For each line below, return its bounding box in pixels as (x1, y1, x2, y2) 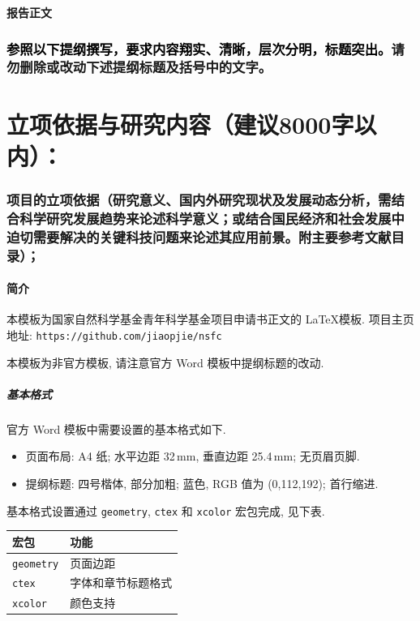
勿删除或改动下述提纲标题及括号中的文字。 (6, 57, 272, 77)
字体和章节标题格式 (70, 574, 173, 591)
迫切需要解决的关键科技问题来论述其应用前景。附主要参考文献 (6, 226, 392, 246)
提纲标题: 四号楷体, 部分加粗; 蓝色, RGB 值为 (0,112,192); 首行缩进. (25, 474, 379, 491)
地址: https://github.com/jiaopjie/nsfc (6, 326, 222, 343)
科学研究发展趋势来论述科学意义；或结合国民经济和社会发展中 (19, 208, 405, 228)
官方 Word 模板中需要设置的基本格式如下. (6, 420, 226, 437)
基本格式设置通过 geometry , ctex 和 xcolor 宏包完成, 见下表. (6, 502, 325, 519)
